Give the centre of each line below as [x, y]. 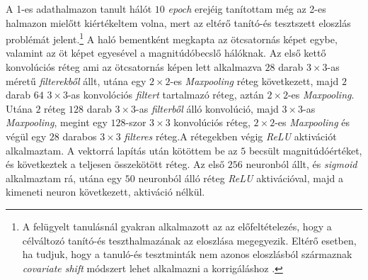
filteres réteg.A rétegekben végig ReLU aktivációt [230, 136]
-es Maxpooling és [312, 122]
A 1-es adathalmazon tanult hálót [79, 9]
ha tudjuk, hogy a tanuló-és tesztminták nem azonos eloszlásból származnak [187, 254]
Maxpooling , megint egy [57, 122]
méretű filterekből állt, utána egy [76, 80]
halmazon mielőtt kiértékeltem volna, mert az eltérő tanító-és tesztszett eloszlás [178, 22]
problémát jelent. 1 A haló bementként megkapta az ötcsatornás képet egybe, [172, 38]
